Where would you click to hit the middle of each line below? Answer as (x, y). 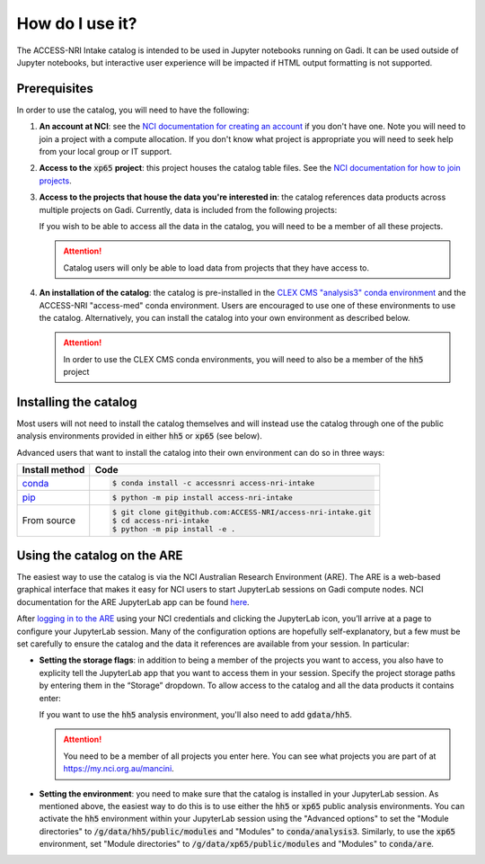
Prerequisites (55, 89)
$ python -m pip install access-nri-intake (203, 498)
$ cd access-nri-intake (161, 520)
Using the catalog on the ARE (100, 555)
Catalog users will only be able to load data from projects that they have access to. (216, 267)
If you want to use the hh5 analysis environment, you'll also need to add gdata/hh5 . (195, 714)
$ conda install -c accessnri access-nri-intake (214, 483)
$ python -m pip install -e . (174, 529)
